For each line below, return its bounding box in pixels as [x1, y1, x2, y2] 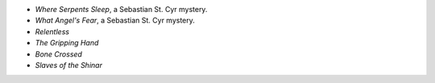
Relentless [35, 26, 70, 36]
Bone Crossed [35, 49, 82, 59]
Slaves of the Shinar [35, 60, 102, 69]
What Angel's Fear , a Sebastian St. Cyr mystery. [35, 16, 195, 26]
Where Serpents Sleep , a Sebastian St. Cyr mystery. [35, 5, 208, 14]
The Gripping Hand [35, 38, 99, 48]
